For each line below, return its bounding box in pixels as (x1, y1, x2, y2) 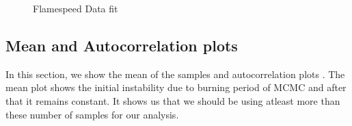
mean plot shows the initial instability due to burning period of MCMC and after (5, 80, 347, 94)
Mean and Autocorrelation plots (5, 34, 238, 55)
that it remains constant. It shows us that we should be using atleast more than (5, 93, 340, 108)
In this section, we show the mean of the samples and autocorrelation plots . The (5, 66, 345, 81)
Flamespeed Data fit (33, 1, 118, 15)
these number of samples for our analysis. (5, 107, 179, 121)
